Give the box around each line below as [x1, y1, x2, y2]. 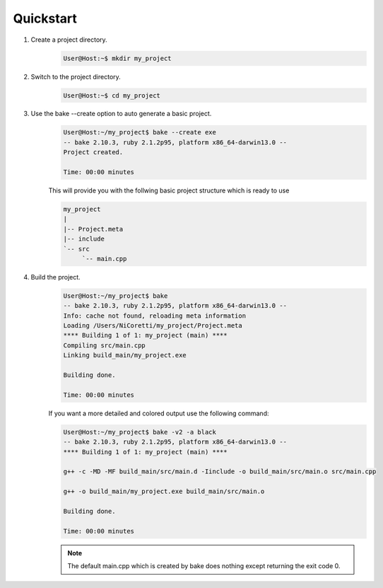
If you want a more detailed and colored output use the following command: [48, 409, 269, 417]
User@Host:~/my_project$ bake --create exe [63, 128, 217, 137]
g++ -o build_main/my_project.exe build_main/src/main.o [63, 488, 265, 495]
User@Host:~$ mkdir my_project [63, 54, 172, 62]
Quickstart [13, 11, 78, 26]
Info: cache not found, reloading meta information [63, 311, 247, 320]
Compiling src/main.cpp [63, 341, 146, 350]
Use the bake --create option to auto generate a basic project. [30, 110, 212, 118]
